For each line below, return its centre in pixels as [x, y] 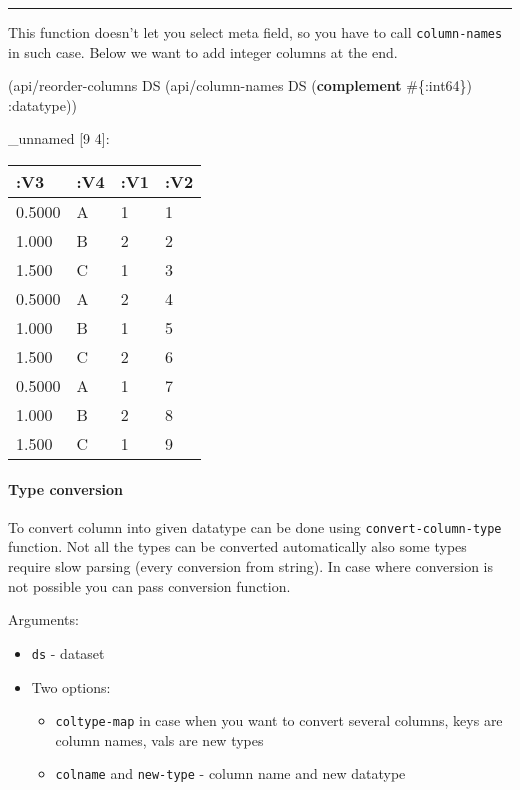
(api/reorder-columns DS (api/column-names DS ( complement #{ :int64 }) [240, 85]
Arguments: [43, 619]
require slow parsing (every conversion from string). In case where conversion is [251, 566]
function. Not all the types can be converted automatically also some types [237, 546]
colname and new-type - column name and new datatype [230, 773]
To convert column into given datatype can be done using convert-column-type [255, 526]
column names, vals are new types [159, 739]
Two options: [71, 686]
